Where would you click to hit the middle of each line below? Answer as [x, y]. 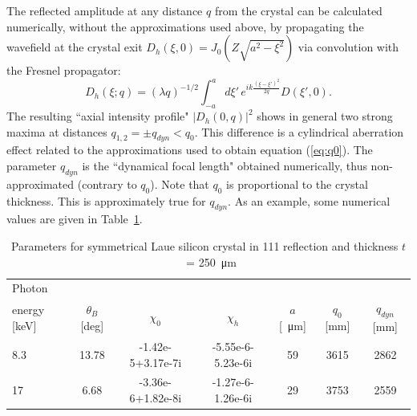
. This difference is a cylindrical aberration [299, 131]
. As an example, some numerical [309, 200]
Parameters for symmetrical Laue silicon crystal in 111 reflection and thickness [204, 246]
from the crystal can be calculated [298, 10]
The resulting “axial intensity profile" [98, 116]
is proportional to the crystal [297, 184]
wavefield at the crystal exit [75, 47]
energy [28, 309]
